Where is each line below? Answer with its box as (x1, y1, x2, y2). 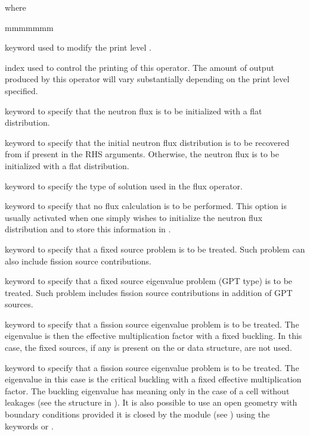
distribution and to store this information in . (5, 223, 171, 235)
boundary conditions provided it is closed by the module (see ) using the (5, 408, 270, 421)
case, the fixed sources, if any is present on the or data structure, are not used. (5, 341, 292, 354)
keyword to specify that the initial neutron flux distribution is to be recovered (5, 136, 290, 148)
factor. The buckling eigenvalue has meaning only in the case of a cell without (5, 384, 290, 397)
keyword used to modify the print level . (5, 41, 151, 54)
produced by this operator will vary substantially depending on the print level (5, 73, 290, 85)
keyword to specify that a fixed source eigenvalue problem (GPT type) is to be (5, 275, 293, 287)
